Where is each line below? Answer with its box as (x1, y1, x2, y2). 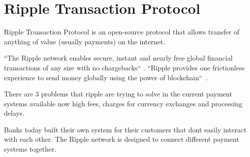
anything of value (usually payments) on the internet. (4, 36, 165, 46)
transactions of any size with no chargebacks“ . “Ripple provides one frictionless (4, 62, 245, 72)
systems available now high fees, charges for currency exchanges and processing (4, 98, 243, 108)
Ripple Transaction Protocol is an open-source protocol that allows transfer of (4, 27, 240, 37)
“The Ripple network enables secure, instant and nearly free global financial (4, 53, 233, 63)
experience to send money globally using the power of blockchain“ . (4, 72, 208, 82)
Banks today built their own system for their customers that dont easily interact (4, 124, 247, 134)
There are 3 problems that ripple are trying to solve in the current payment (4, 89, 232, 99)
